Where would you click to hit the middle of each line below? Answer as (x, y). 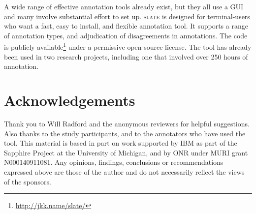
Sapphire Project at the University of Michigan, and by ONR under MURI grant (126, 152)
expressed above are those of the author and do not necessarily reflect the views (124, 171)
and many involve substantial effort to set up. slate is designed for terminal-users (127, 16)
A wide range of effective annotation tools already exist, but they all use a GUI (124, 6)
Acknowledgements (70, 100)
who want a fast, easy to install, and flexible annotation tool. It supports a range (126, 26)
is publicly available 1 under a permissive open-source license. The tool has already (128, 46)
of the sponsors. (28, 181)
